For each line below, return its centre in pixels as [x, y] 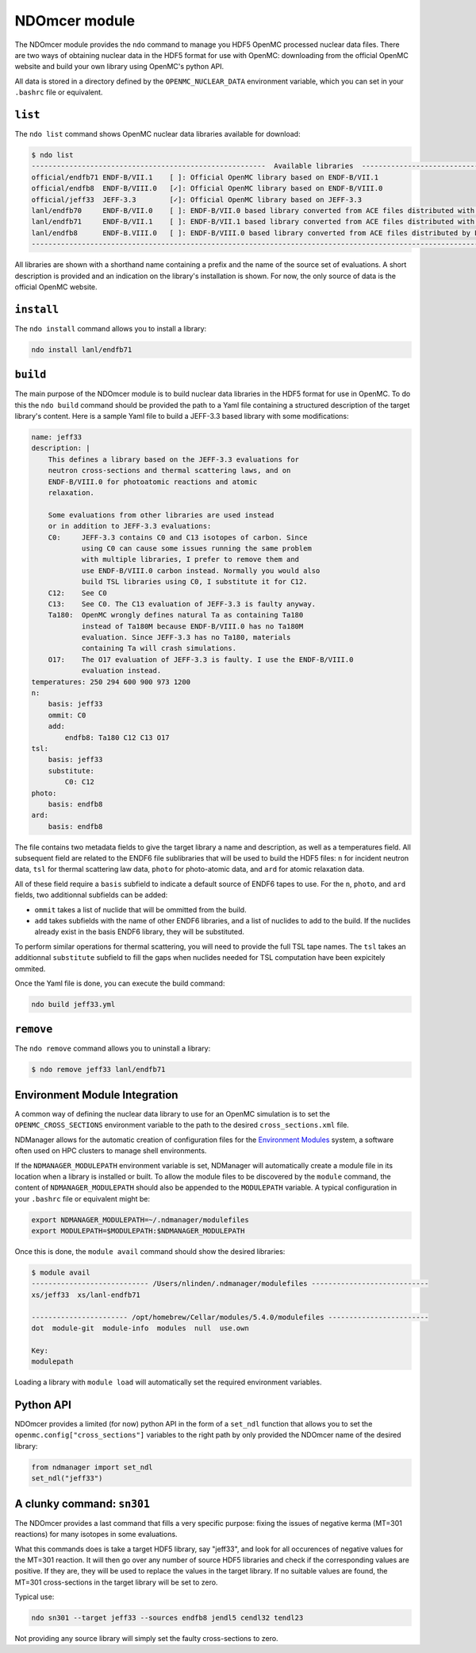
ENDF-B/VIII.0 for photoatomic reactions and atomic [153, 482]
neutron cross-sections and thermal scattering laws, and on [169, 470]
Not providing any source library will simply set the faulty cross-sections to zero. [146, 1639]
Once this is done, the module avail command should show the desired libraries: [150, 1252]
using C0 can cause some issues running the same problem [197, 548]
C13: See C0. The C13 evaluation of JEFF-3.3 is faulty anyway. [182, 604]
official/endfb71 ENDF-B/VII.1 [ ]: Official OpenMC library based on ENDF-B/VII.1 [205, 177]
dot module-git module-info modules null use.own [140, 1328]
